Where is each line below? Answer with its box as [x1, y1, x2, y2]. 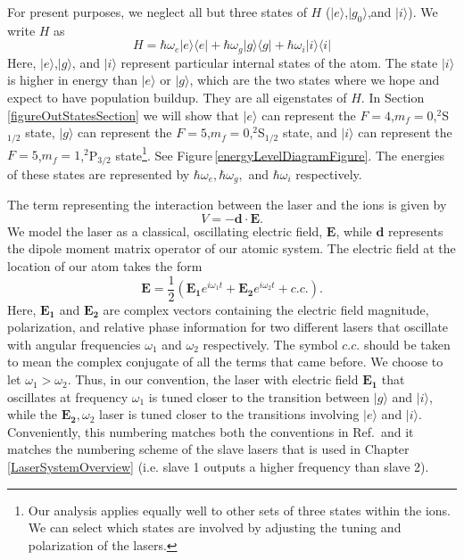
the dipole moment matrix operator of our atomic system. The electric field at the [7, 239, 456, 258]
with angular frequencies [7, 334, 141, 353]
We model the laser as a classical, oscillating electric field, [7, 221, 323, 240]
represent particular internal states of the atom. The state [120, 53, 438, 71]
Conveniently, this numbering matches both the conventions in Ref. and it [7, 422, 414, 441]
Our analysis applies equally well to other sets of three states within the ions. [28, 500, 452, 519]
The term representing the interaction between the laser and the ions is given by [7, 195, 447, 214]
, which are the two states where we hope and [189, 70, 440, 89]
